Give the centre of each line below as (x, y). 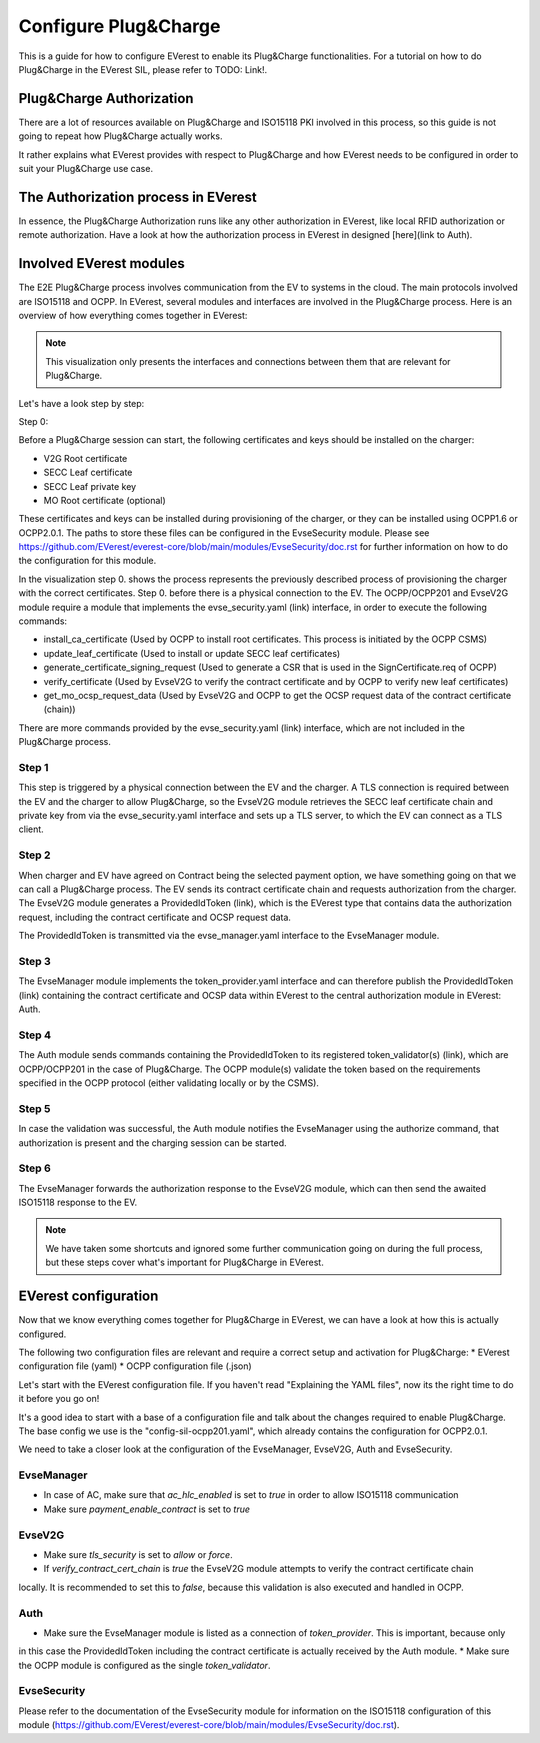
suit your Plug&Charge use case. (86, 169)
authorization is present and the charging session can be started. (152, 1142)
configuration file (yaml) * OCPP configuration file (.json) (135, 1366)
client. (31, 829)
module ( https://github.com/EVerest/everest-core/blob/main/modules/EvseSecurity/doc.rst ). (209, 1725)
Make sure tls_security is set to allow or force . (138, 1554)
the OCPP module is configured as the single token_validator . (144, 1665)
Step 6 (35, 1168)
